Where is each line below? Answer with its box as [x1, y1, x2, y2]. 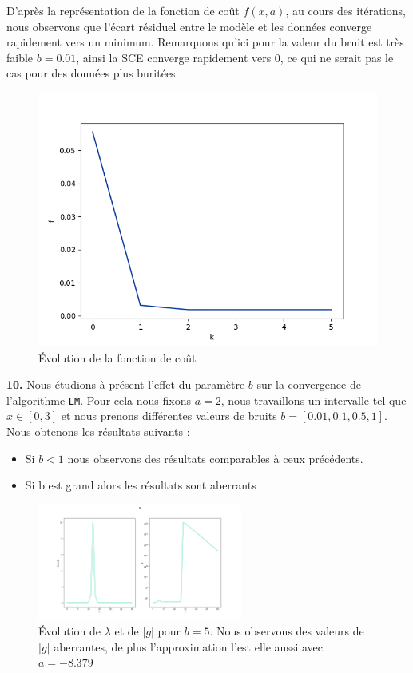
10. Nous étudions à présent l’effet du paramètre [6, 376, 245, 393]
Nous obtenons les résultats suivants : [6, 423, 190, 439]
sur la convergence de [256, 376, 361, 393]
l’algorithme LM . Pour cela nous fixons [6, 391, 191, 408]
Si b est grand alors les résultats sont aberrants [25, 477, 256, 493]
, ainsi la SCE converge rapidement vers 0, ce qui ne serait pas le [76, 49, 394, 65]
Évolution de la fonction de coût [38, 349, 197, 366]
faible [6, 49, 34, 65]
